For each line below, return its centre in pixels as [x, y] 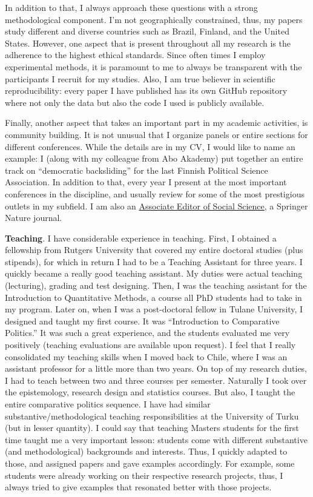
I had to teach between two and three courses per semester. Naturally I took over [156, 380]
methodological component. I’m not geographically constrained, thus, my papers [154, 19]
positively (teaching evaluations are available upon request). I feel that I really [150, 345]
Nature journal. [34, 218]
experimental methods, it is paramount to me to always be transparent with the [153, 66]
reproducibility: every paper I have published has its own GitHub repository [146, 91]
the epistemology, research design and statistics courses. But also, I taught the [150, 392]
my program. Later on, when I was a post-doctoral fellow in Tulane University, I [154, 309]
